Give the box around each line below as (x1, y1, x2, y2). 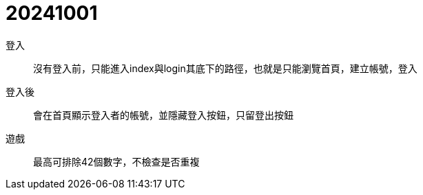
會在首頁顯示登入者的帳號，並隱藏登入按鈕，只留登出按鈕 (33, 108, 293, 121)
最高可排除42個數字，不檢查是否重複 (33, 155, 200, 168)
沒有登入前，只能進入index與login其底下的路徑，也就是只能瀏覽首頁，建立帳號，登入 (33, 62, 417, 74)
